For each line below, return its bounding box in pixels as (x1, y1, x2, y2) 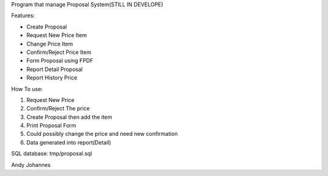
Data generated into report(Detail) (26, 138, 112, 146)
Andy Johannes (11, 161, 51, 168)
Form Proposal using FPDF (26, 57, 94, 64)
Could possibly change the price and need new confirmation (26, 130, 179, 138)
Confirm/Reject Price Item (26, 49, 91, 56)
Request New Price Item (26, 32, 87, 39)
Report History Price (26, 74, 78, 81)
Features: (11, 12, 35, 19)
